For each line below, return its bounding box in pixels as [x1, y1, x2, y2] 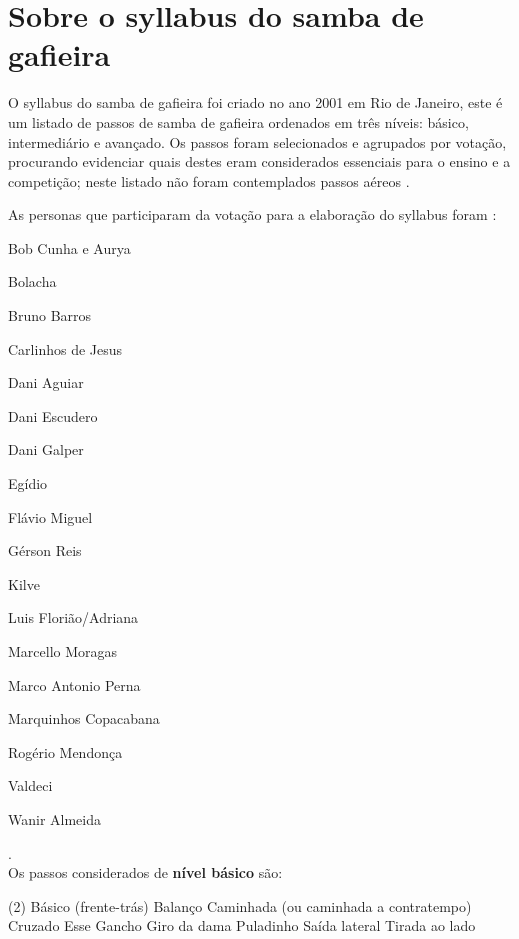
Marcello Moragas [8, 641, 118, 661]
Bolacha [8, 271, 57, 292]
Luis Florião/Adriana [8, 607, 139, 628]
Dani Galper [8, 439, 84, 460]
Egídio [8, 473, 48, 494]
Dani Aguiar [8, 372, 84, 393]
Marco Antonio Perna [8, 674, 141, 695]
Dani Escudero [8, 405, 98, 426]
